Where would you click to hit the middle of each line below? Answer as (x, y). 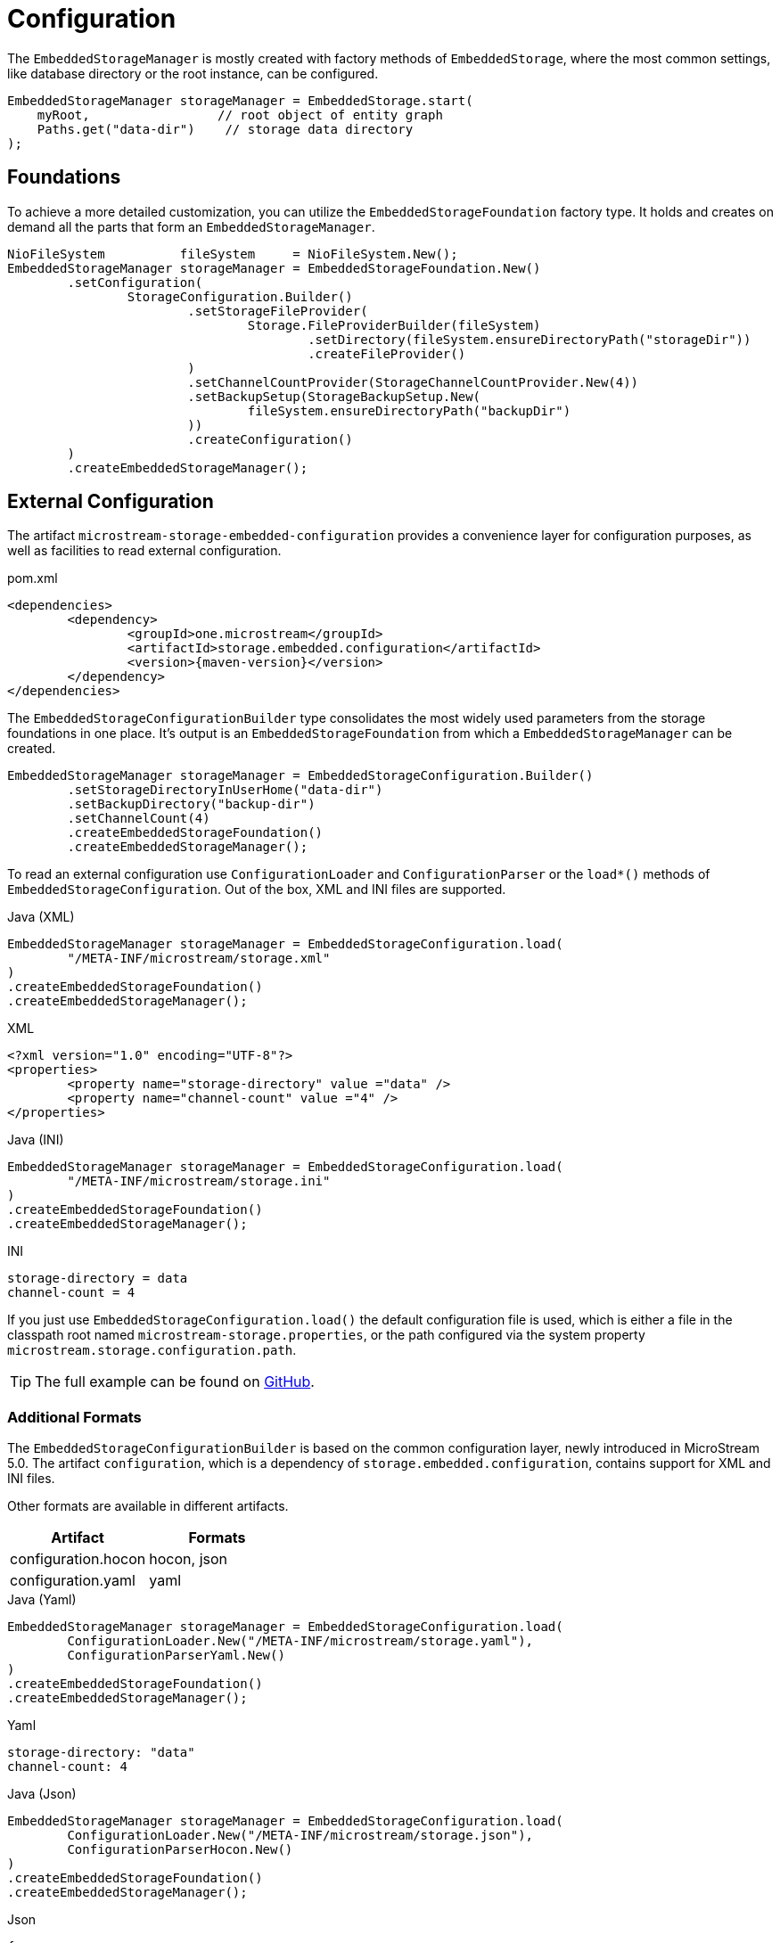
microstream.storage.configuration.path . (152, 1350)
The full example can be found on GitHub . (175, 1382)
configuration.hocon (78, 1559)
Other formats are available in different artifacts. (148, 1506)
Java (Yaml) (42, 1600)
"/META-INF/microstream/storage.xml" (199, 959)
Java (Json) (42, 1794)
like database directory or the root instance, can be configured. (193, 73)
